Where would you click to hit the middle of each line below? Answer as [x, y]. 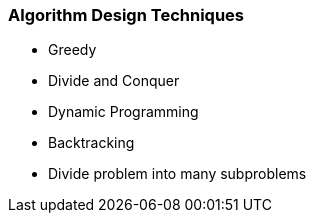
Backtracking [91, 143]
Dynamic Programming [123, 112]
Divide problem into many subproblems [177, 174]
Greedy [72, 50]
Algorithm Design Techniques [126, 15]
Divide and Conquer [114, 81]
